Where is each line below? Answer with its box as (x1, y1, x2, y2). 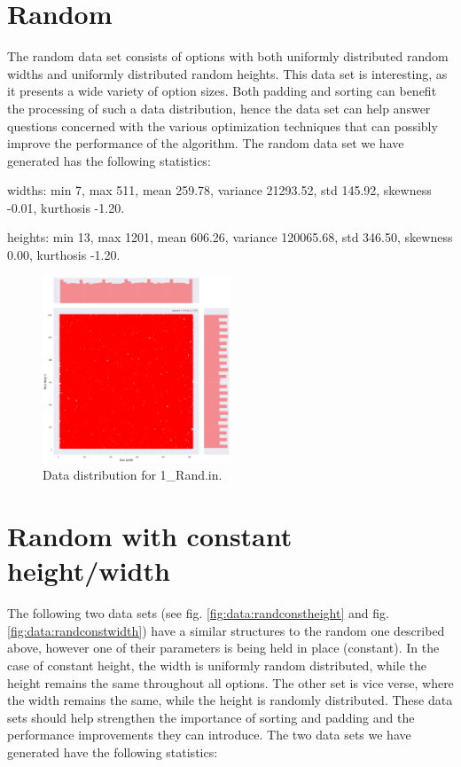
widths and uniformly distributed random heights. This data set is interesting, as (7, 64, 448, 82)
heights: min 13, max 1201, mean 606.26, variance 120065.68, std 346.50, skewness (7, 228, 453, 247)
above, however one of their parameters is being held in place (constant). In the (7, 638, 440, 657)
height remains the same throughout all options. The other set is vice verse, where (7, 673, 454, 692)
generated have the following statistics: (7, 742, 218, 761)
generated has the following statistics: (7, 151, 211, 169)
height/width (7, 552, 170, 589)
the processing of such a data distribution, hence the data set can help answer (7, 98, 431, 117)
